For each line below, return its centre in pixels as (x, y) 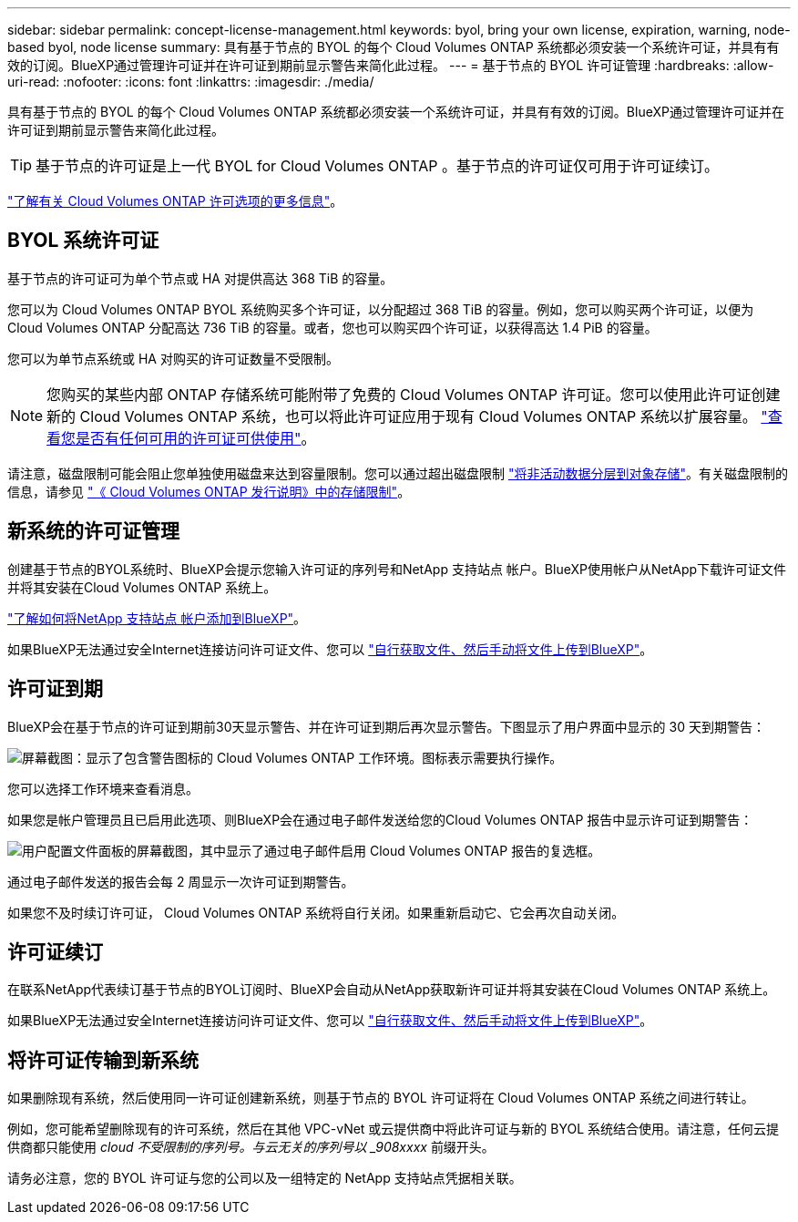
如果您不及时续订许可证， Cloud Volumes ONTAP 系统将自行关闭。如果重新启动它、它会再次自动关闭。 (316, 912)
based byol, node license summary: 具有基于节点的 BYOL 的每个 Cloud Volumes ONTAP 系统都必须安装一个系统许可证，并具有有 (394, 47)
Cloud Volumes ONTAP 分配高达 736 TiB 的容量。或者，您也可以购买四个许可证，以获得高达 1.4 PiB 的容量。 (332, 327)
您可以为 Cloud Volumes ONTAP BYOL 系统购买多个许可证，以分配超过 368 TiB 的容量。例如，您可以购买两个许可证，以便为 (381, 309)
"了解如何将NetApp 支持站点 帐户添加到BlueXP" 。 (157, 618)
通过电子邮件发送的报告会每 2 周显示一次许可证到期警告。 (181, 881)
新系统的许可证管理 (93, 531)
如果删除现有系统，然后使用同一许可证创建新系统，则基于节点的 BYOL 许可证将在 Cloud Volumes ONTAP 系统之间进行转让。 (381, 1098)
